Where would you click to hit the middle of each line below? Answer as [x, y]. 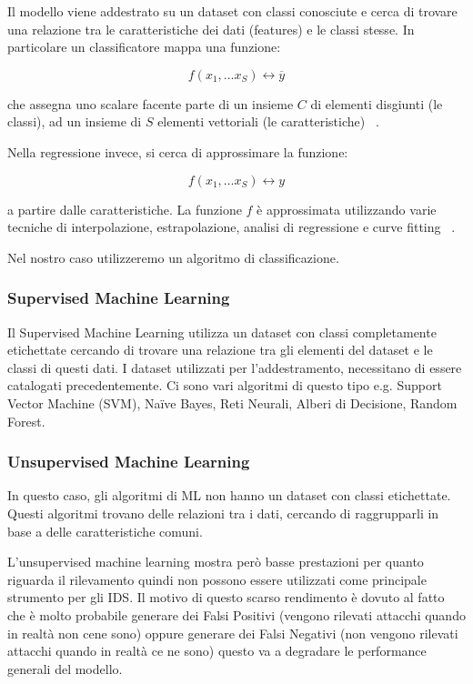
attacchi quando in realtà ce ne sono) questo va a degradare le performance [217, 651]
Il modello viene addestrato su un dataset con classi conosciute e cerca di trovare [232, 11]
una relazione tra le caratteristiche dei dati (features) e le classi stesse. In [211, 29]
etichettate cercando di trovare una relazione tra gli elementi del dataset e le [220, 350]
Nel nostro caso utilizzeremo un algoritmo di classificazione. [173, 257]
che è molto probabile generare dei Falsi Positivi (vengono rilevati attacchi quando [236, 614]
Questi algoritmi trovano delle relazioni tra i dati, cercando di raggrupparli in [223, 513]
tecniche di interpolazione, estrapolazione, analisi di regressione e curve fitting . [231, 227]
